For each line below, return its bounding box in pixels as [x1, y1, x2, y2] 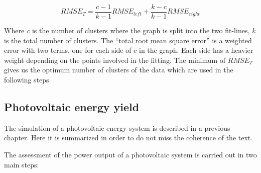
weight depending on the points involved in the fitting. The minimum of [4, 54, 226, 65]
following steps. [4, 74, 51, 85]
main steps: [4, 159, 39, 169]
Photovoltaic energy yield [4, 99, 140, 115]
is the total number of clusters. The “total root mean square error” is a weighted [4, 35, 252, 45]
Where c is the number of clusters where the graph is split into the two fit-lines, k [4, 25, 255, 36]
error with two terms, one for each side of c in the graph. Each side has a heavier [4, 45, 253, 55]
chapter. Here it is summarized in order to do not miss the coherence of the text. [4, 132, 253, 143]
